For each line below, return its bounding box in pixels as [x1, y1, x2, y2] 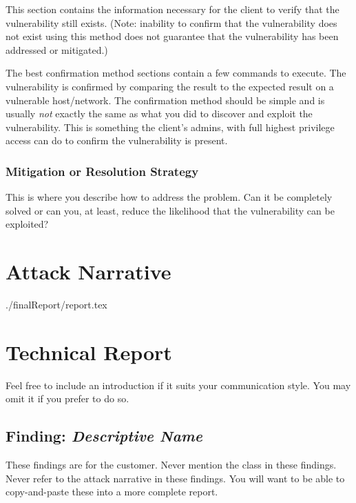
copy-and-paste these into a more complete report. [6, 484, 218, 499]
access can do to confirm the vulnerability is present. [6, 133, 228, 148]
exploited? [6, 217, 49, 231]
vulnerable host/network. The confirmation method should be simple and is [6, 92, 325, 107]
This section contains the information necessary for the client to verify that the [6, 2, 339, 16]
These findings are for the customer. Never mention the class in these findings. [6, 457, 337, 472]
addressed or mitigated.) [6, 42, 108, 57]
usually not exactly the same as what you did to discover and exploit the [6, 106, 313, 121]
